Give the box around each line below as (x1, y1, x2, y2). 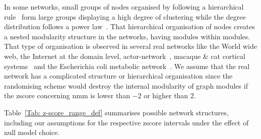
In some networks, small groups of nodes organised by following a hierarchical (4, 2, 244, 12)
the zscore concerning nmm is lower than (4, 90, 130, 101)
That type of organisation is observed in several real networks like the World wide (4, 41, 257, 51)
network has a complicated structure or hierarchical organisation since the (4, 71, 233, 81)
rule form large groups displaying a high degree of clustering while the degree (4, 11, 246, 22)
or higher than (144, 90, 188, 101)
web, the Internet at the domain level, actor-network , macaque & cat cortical (4, 50, 245, 61)
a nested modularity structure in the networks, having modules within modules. (4, 31, 250, 41)
